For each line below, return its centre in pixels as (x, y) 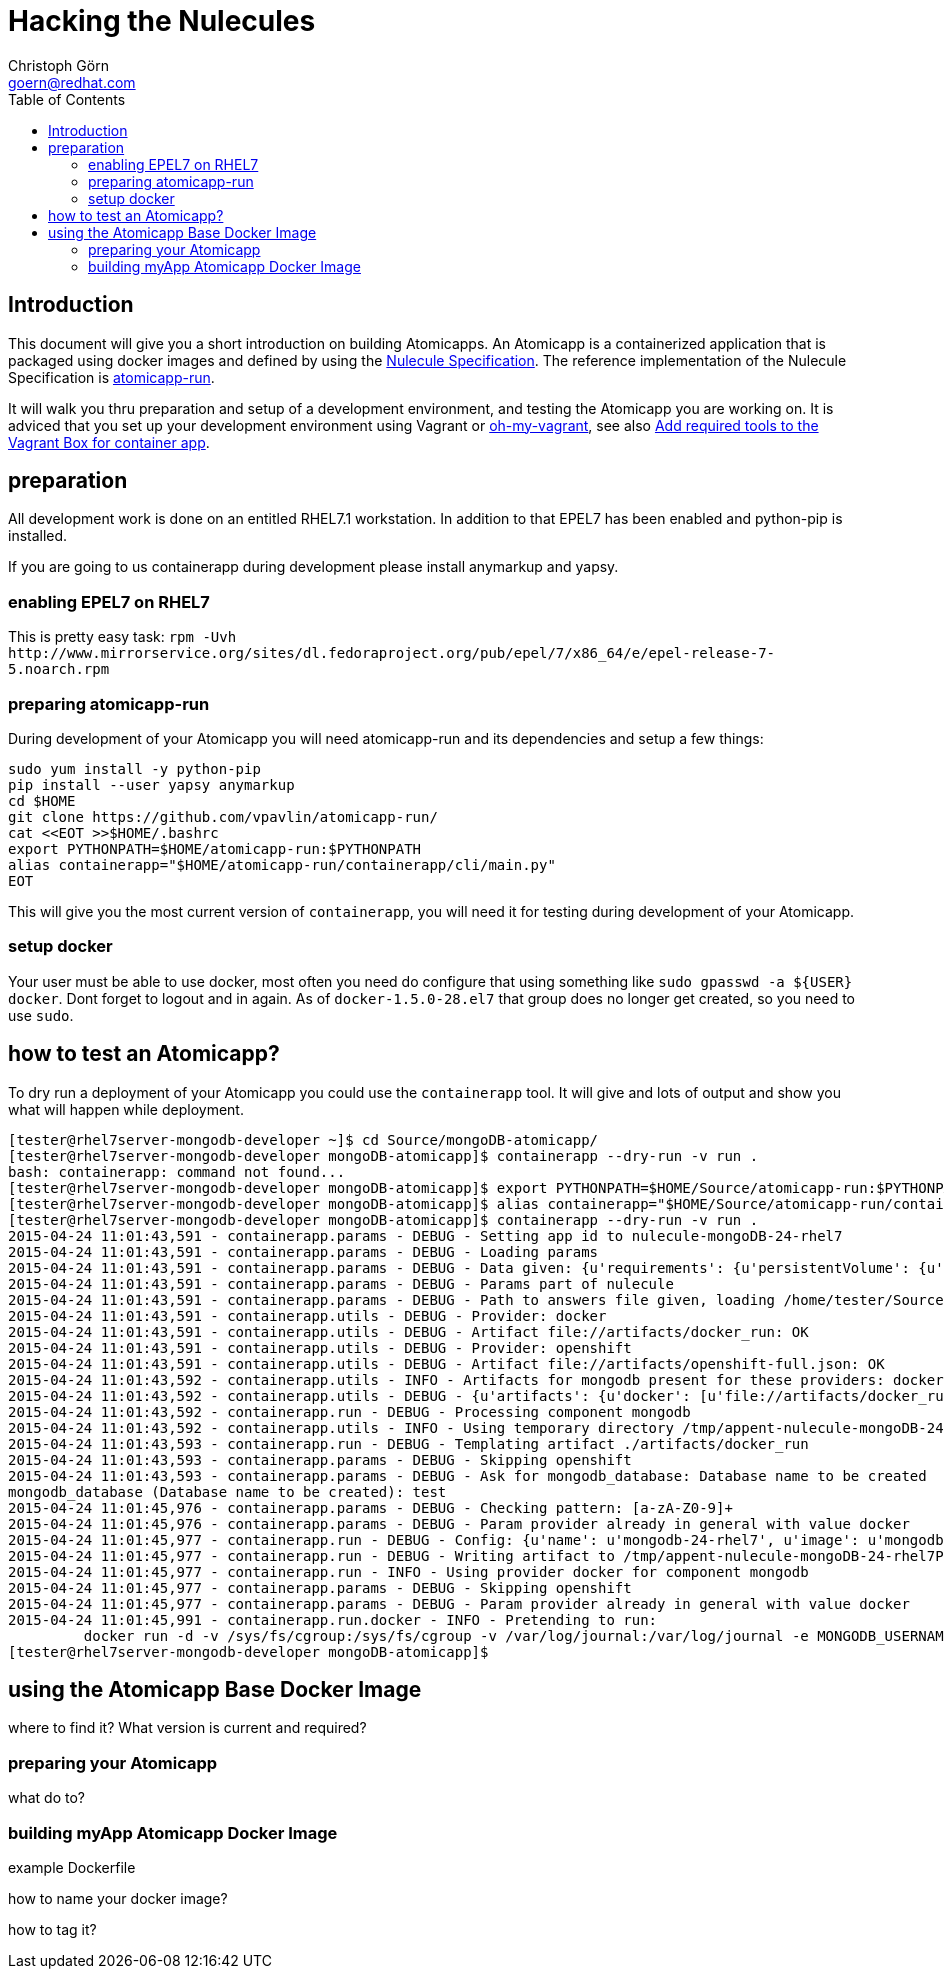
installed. (38, 536)
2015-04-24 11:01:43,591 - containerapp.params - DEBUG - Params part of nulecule (341, 1283)
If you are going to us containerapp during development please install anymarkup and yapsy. (313, 567)
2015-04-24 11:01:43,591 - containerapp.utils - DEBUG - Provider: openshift (320, 1347)
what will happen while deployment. (126, 1109)
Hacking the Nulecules (162, 21)
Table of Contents (67, 99)
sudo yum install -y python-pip (134, 768)
